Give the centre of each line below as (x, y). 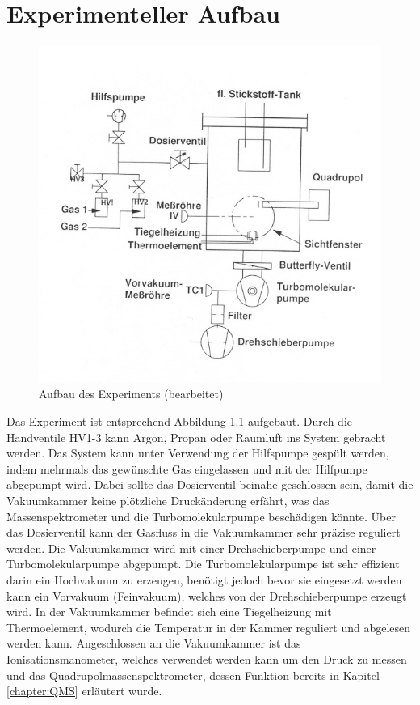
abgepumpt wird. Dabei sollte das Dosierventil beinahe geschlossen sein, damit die (210, 484)
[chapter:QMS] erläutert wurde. (84, 691)
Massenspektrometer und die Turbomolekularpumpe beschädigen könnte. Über (201, 516)
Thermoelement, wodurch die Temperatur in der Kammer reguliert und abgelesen (209, 627)
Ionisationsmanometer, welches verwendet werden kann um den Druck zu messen (207, 658)
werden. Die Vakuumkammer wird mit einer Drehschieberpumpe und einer (191, 548)
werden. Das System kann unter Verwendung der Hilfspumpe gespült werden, (198, 453)
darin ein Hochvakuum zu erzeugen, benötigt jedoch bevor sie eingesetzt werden (204, 579)
